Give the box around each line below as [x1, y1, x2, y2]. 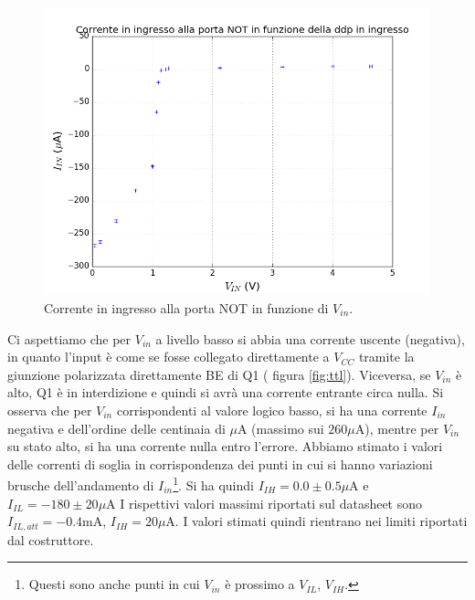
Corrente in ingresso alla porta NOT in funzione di [44, 298, 329, 317]
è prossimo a [225, 574, 295, 594]
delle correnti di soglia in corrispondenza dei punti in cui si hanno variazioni [7, 454, 433, 473]
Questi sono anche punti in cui [28, 574, 200, 594]
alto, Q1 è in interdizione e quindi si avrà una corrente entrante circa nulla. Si [7, 383, 444, 402]
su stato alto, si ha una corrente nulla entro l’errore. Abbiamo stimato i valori [7, 437, 443, 456]
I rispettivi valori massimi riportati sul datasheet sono [120, 493, 423, 512]
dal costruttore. [7, 530, 94, 549]
